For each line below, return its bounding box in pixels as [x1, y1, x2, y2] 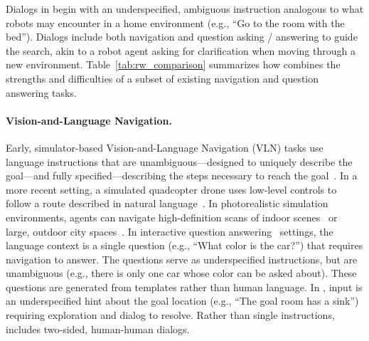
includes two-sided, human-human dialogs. [6, 321, 190, 336]
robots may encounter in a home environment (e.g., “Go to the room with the [6, 15, 345, 30]
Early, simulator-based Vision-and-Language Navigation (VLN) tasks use [6, 140, 323, 154]
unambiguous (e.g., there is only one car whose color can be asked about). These [6, 266, 357, 280]
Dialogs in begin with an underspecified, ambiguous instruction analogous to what [6, 1, 364, 16]
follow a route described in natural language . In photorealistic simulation [6, 196, 328, 211]
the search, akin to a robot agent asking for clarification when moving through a [6, 43, 355, 58]
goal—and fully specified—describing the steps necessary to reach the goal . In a [6, 168, 358, 183]
